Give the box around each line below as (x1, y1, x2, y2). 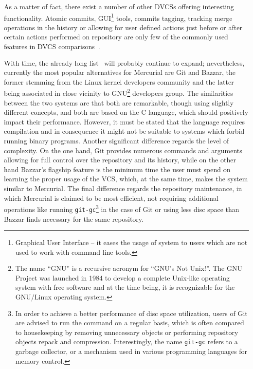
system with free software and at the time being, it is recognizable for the (15, 282, 235, 292)
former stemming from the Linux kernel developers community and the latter (4, 76, 234, 87)
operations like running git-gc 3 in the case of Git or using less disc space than (4, 203, 239, 214)
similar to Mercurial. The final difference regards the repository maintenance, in (4, 183, 242, 193)
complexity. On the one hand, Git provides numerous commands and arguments (4, 145, 242, 155)
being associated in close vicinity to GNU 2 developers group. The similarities (4, 87, 233, 98)
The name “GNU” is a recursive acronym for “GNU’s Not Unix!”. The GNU (15, 263, 242, 273)
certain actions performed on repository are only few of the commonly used (4, 32, 228, 42)
